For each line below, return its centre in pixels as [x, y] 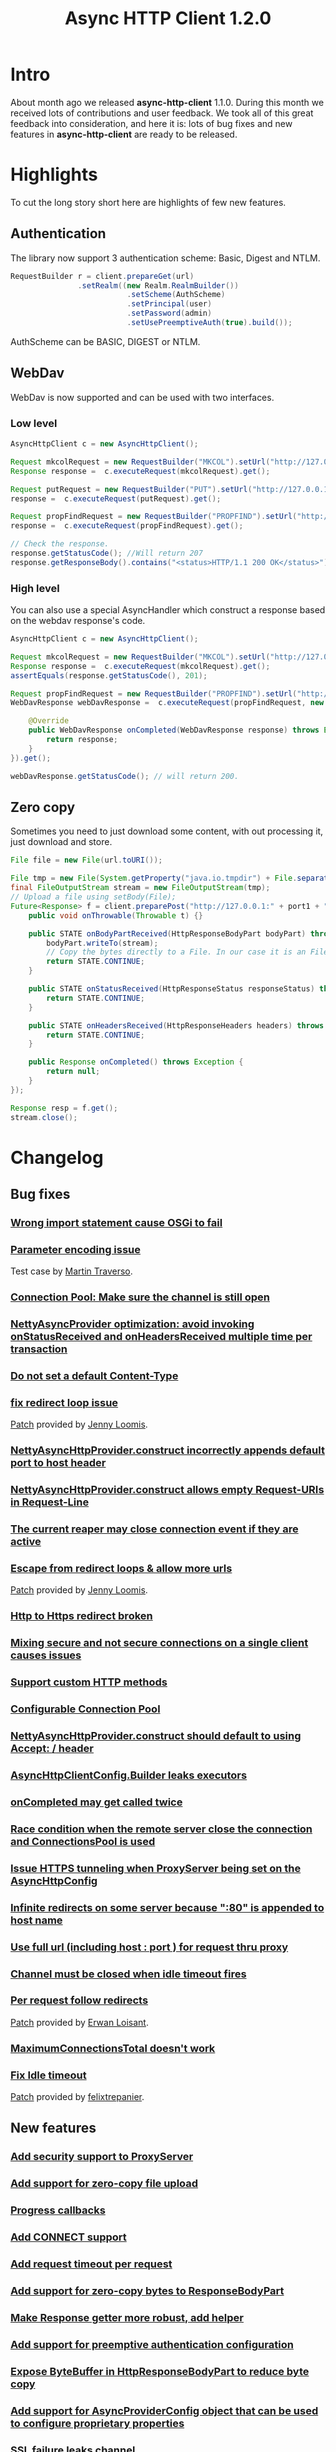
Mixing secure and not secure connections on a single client [159, 1643]
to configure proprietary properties [97, 2423]
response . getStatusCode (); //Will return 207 [106, 553]
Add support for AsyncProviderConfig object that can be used [164, 2410]
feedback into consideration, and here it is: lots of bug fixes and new [151, 123]
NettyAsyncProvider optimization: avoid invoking [132, 1324]
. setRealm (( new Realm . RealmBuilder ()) [158, 285]
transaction [39, 1349]
